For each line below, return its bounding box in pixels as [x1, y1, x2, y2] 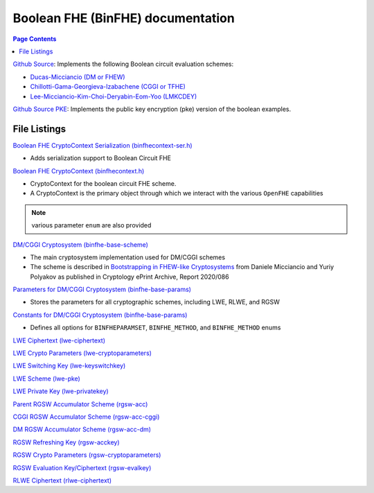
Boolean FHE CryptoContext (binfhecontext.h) [12, 166, 145, 175]
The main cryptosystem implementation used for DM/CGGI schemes [30, 253, 225, 261]
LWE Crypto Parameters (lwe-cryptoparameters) [12, 349, 152, 357]
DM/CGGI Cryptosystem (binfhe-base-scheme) [12, 240, 149, 249]
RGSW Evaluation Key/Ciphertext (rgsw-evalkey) [12, 463, 152, 472]
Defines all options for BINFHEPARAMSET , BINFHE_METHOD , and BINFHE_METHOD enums [30, 323, 281, 332]
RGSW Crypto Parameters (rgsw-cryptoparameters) [12, 451, 161, 459]
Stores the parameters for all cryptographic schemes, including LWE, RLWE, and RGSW [30, 298, 280, 306]
